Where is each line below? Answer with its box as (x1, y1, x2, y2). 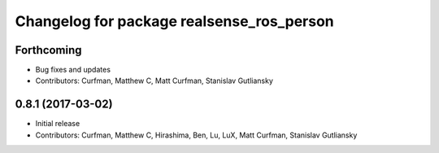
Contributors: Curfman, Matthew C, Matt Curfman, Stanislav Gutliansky (35, 76, 274, 85)
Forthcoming (15, 43, 82, 57)
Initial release (35, 119, 80, 129)
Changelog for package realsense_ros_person (15, 12, 334, 30)
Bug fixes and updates (35, 65, 111, 75)
